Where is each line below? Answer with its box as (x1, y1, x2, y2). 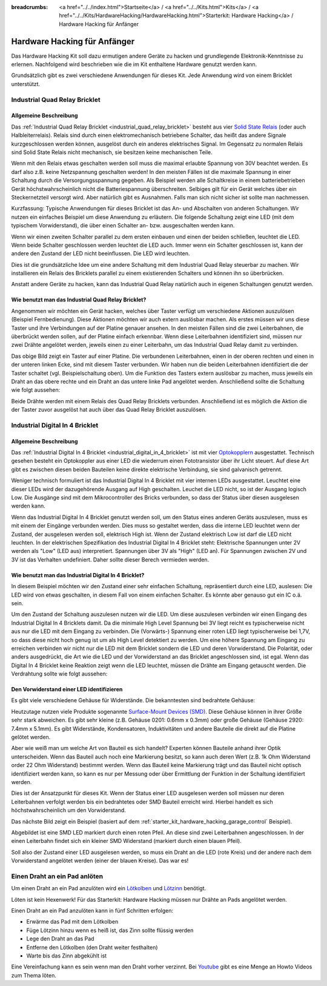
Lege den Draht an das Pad (26, 935, 94, 942)
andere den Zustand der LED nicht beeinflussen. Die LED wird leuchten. (11, 250, 190, 257)
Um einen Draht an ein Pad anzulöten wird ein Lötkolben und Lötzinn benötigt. (11, 885, 206, 892)
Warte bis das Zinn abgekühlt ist (26, 952, 107, 959)
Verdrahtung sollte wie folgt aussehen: (11, 670, 108, 677)
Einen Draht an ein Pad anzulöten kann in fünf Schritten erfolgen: (11, 907, 174, 914)
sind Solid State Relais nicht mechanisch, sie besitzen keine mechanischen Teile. (11, 149, 213, 156)
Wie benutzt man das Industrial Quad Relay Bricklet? (11, 296, 147, 303)
